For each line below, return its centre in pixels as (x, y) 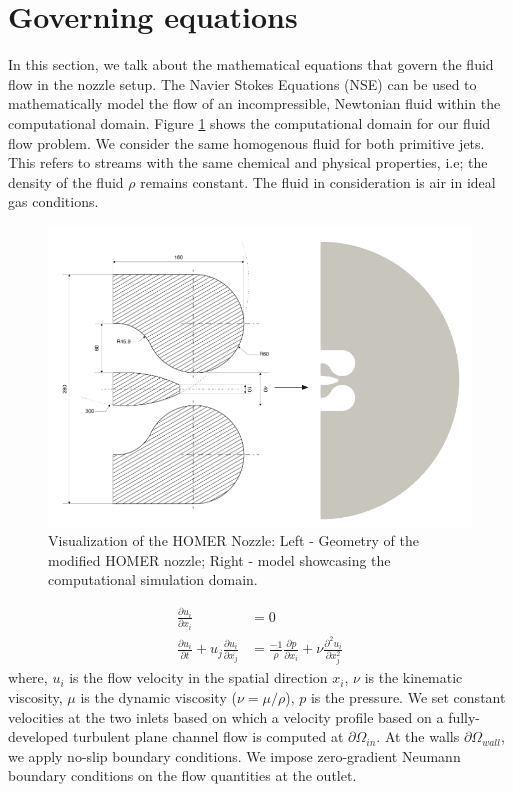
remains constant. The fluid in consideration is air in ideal (318, 181)
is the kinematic (413, 677)
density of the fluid (66, 181)
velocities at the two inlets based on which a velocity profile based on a (226, 716)
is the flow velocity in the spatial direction (198, 677)
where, (28, 677)
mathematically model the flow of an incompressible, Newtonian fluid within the (254, 103)
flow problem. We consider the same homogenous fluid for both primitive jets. (246, 142)
